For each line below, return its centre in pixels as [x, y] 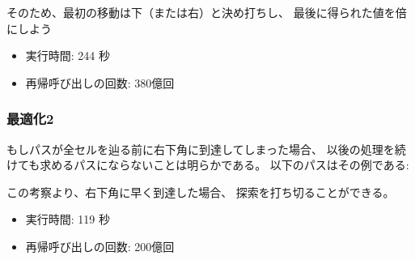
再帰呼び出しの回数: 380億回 [100, 82]
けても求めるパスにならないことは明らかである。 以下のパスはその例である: [208, 165]
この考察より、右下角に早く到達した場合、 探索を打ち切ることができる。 [201, 192]
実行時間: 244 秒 [68, 55]
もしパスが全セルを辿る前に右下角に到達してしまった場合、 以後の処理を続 [206, 149]
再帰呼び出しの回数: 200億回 [100, 246]
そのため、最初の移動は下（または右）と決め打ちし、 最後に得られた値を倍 [207, 12]
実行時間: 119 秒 [68, 219]
